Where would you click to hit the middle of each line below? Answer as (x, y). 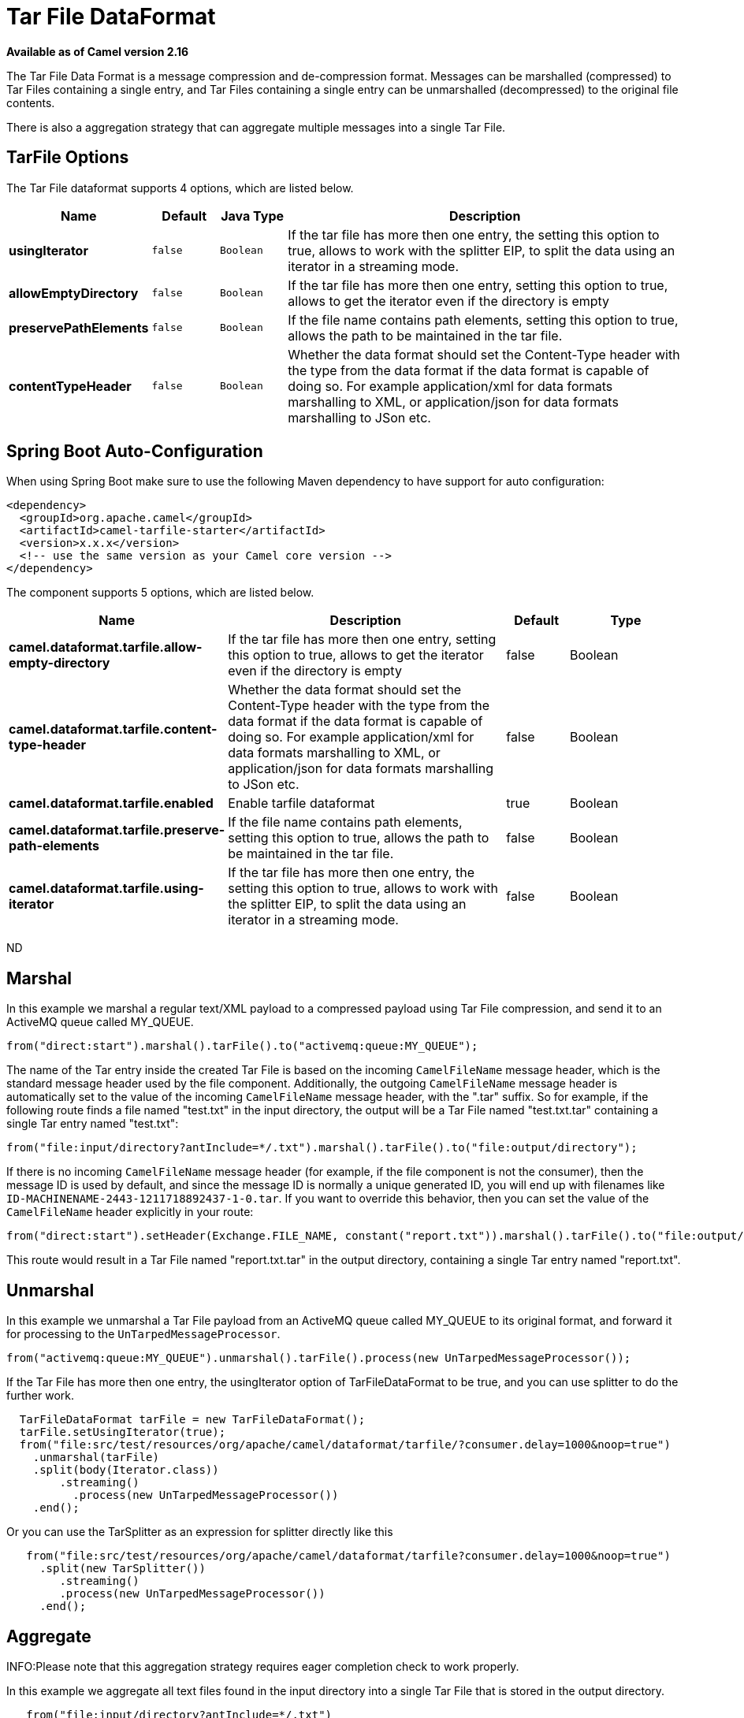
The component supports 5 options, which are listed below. (160, 593)
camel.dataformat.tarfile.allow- (106, 647)
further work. (40, 1396)
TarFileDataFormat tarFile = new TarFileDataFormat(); (192, 1420)
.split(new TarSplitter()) (123, 1569)
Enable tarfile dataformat (301, 803)
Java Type (253, 216)
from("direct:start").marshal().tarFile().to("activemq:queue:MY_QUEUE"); (242, 1046)
